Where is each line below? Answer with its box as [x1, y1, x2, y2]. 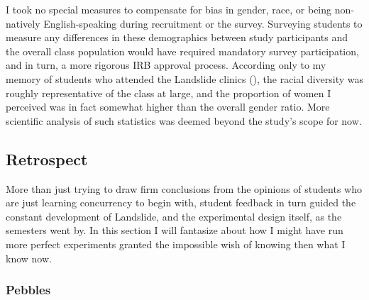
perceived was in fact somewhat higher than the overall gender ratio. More [6, 99, 330, 114]
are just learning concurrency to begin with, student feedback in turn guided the [6, 195, 356, 210]
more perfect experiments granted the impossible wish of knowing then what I [6, 236, 346, 251]
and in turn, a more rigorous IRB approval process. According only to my [6, 57, 326, 72]
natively [6, 16, 40, 30]
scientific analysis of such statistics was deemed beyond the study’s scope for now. [6, 113, 362, 128]
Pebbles [6, 281, 51, 299]
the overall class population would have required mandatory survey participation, [6, 43, 359, 58]
